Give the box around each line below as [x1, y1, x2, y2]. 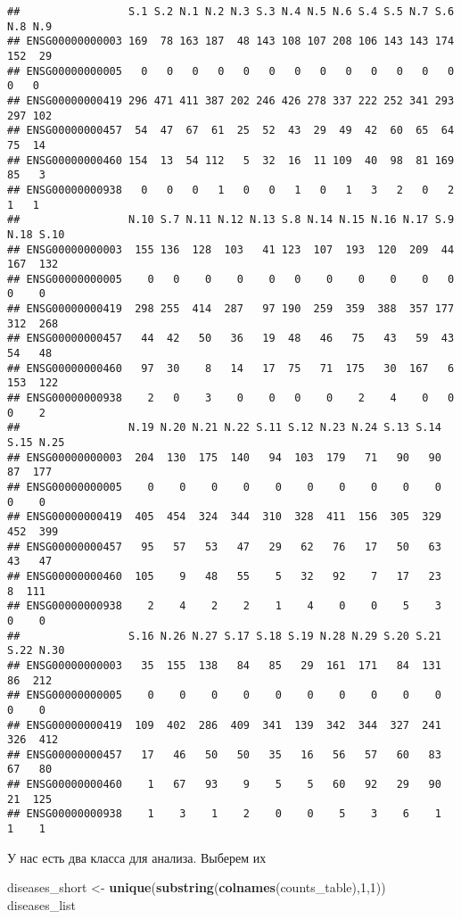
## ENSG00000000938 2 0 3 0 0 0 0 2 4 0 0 [7, 392, 455, 405]
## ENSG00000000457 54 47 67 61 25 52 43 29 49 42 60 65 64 [7, 124, 455, 137]
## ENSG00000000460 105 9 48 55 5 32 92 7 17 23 [7, 569, 441, 583]
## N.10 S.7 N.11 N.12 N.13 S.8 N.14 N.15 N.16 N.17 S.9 [7, 213, 455, 227]
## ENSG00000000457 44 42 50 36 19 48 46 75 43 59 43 [7, 332, 455, 345]
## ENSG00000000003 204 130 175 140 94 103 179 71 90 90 [7, 451, 441, 464]
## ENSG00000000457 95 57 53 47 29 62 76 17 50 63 [7, 540, 441, 553]
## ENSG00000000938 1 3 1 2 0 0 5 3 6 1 [7, 807, 441, 821]
